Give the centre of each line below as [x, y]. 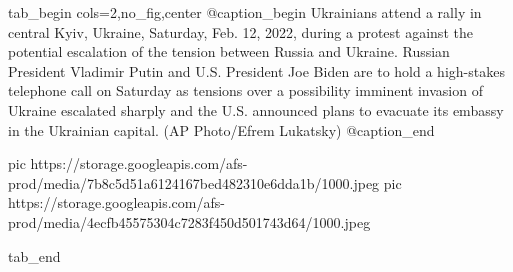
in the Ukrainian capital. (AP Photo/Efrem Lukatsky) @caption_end [221, 129]
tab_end [34, 255]
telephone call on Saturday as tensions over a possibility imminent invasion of [245, 90]
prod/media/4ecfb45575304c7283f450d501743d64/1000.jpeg [189, 221]
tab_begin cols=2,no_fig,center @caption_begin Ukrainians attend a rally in [245, 12]
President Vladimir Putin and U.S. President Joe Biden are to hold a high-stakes [256, 70]
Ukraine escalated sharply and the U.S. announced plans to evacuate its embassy [256, 109]
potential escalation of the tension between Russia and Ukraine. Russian [229, 51]
